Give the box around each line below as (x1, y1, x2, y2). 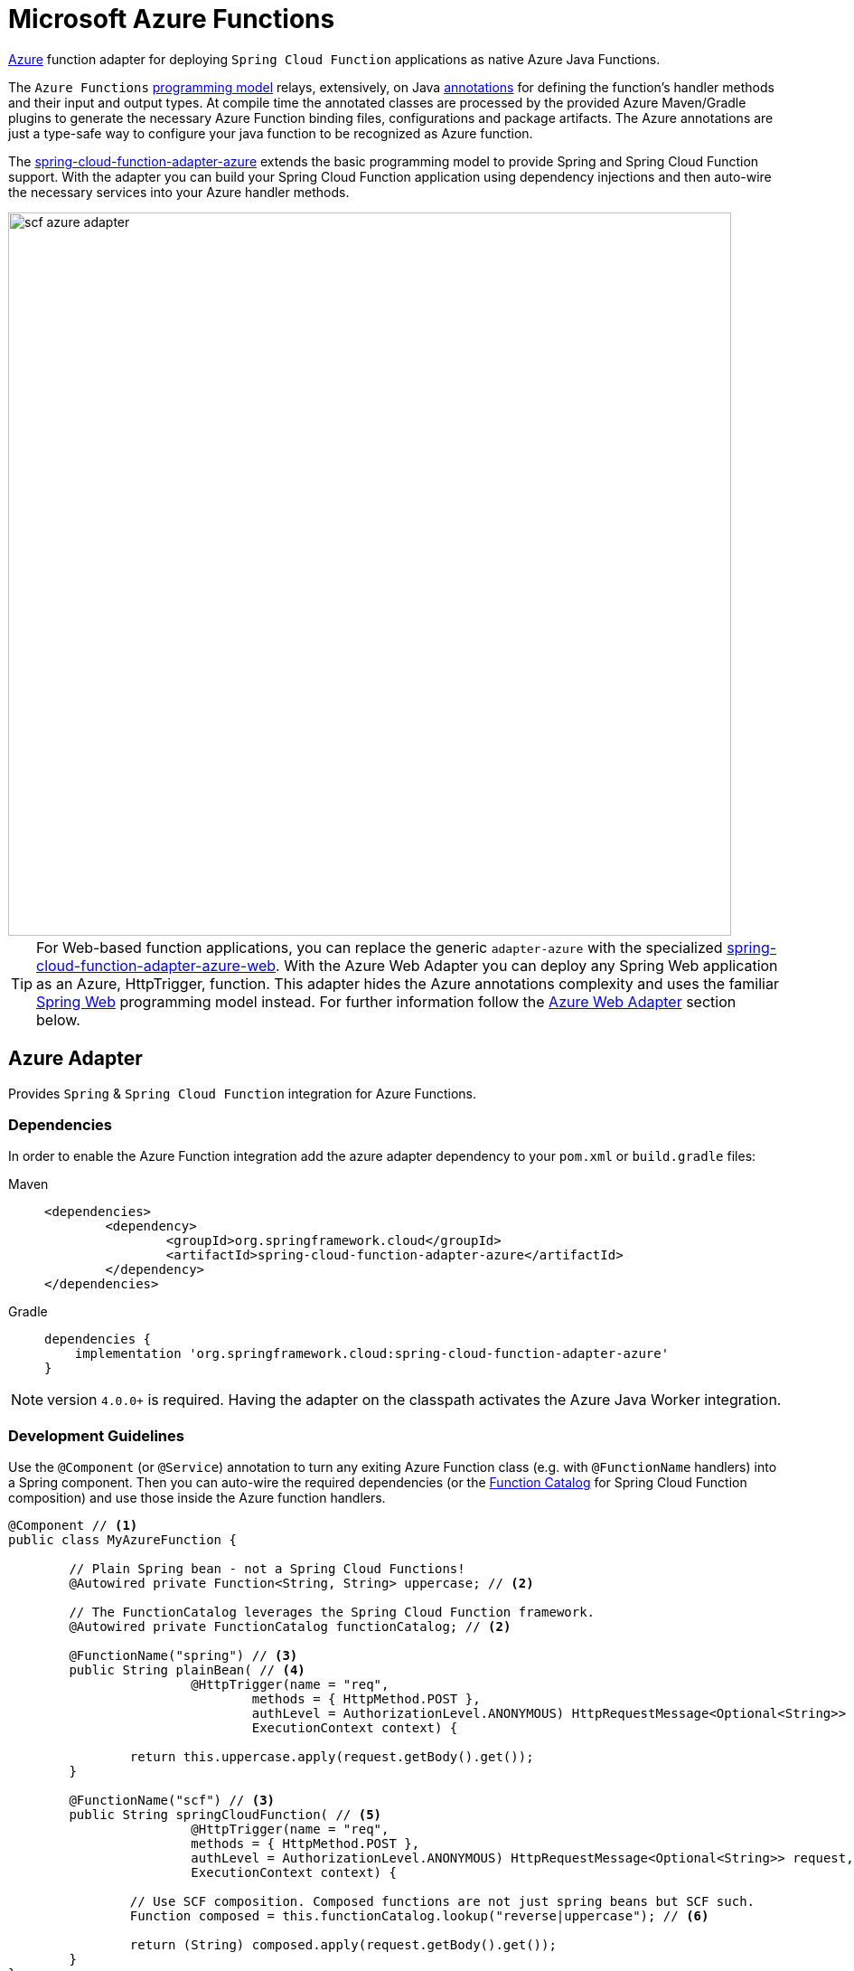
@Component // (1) (8, 1518, 138, 1533)
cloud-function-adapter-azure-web (36, 956, 277, 975)
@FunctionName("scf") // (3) (69, 1793, 276, 1808)
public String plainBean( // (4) (69, 1663, 305, 1678)
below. (36, 1010, 80, 1029)
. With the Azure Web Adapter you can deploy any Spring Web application (276, 956, 778, 975)
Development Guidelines (8, 1426, 184, 1445)
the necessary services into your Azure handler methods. (8, 184, 350, 200)
